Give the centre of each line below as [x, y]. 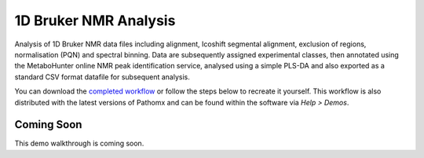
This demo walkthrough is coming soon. [79, 143]
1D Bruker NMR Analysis [95, 20]
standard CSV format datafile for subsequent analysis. [102, 77]
